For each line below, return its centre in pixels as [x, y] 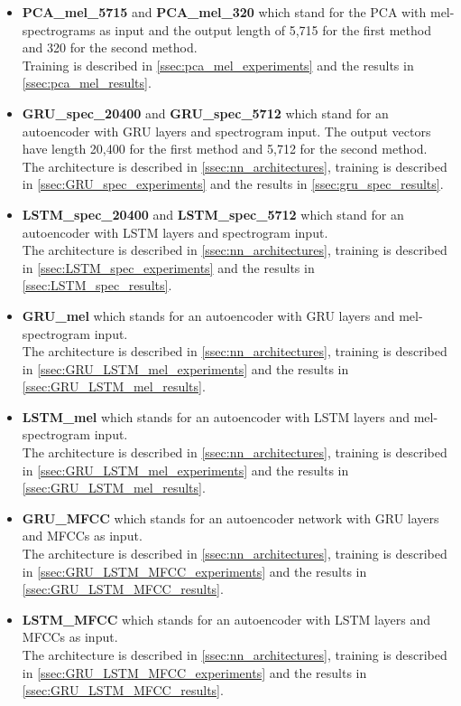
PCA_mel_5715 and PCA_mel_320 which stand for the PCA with [224, 12]
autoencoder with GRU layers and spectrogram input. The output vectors [226, 131]
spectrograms [59, 29]
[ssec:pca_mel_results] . [87, 83]
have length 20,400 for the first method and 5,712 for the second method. [225, 149]
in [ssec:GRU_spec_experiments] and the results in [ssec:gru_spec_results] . [233, 184]
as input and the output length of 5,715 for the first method [265, 29]
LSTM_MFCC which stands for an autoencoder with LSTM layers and [226, 619]
